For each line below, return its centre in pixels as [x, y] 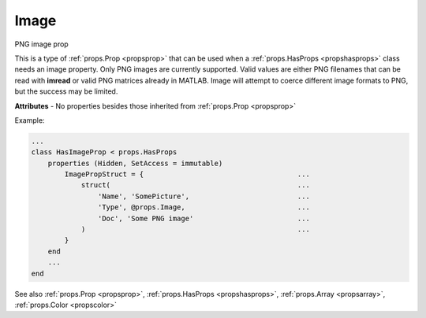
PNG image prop [41, 44]
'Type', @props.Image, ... [204, 207]
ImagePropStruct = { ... [187, 174]
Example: [30, 120]
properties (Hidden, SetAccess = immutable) [135, 163]
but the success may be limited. [66, 91]
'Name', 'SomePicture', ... [204, 196]
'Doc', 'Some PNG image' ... [204, 218]
